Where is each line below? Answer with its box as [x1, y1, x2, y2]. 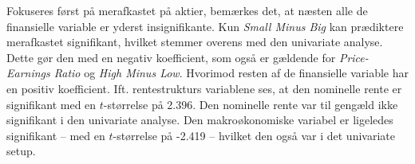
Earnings [6, 64, 50, 81]
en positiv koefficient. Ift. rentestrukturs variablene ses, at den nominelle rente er [6, 80, 402, 96]
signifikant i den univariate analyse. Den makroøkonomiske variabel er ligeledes [6, 111, 393, 128]
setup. [6, 143, 36, 159]
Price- [338, 49, 369, 65]
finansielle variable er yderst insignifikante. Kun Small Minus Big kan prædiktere [6, 18, 404, 34]
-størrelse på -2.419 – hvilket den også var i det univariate [113, 127, 395, 143]
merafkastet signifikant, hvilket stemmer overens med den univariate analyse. [6, 33, 383, 50]
